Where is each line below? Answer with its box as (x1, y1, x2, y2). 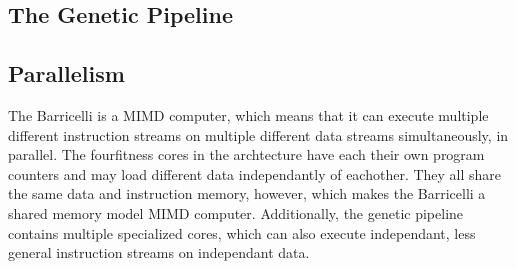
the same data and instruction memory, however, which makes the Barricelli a (8, 183, 486, 204)
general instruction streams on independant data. (8, 242, 310, 263)
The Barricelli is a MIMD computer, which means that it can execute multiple (8, 104, 489, 125)
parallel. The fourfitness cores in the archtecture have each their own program (8, 144, 485, 165)
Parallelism (8, 58, 125, 89)
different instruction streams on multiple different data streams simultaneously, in (8, 124, 509, 145)
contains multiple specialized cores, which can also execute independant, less (8, 222, 476, 243)
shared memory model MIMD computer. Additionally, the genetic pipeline (8, 202, 464, 223)
